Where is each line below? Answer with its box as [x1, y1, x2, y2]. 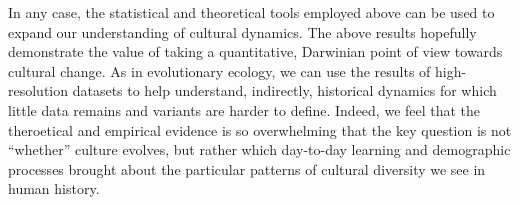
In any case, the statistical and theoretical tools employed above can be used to [8, 2, 495, 22]
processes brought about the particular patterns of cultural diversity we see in [8, 158, 486, 179]
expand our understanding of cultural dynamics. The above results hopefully [8, 21, 477, 42]
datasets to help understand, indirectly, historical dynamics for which [72, 80, 497, 101]
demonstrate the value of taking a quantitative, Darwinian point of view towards [8, 41, 503, 62]
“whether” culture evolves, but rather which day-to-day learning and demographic [8, 139, 511, 160]
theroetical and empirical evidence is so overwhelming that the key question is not [8, 119, 512, 140]
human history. [8, 178, 100, 199]
